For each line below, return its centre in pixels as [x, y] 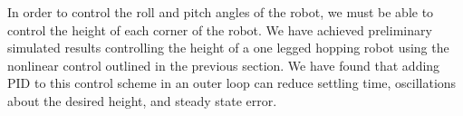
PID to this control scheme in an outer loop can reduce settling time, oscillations [232, 83]
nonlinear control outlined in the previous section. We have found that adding [224, 65]
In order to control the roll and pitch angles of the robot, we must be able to [221, 12]
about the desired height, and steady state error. [142, 100]
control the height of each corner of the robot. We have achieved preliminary [220, 29]
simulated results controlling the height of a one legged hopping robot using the [228, 48]
